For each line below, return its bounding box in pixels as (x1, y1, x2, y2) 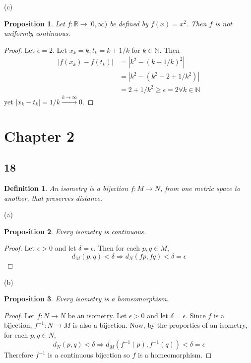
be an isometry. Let (67, 310, 127, 320)
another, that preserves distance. (4, 192, 103, 203)
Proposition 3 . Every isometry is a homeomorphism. (4, 293, 169, 304)
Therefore (4, 350, 33, 360)
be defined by (110, 18, 148, 28)
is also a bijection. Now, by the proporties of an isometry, (72, 320, 248, 330)
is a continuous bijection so (48, 350, 130, 360)
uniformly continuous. (4, 28, 70, 38)
